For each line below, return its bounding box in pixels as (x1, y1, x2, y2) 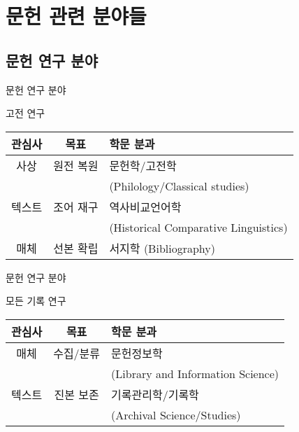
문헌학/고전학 (109, 157, 177, 174)
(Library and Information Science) (111, 365, 279, 382)
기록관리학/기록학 (111, 386, 199, 403)
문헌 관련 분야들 (6, 1, 147, 30)
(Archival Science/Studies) (111, 406, 241, 423)
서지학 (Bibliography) (109, 239, 215, 256)
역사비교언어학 (109, 198, 182, 215)
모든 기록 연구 (6, 293, 66, 308)
